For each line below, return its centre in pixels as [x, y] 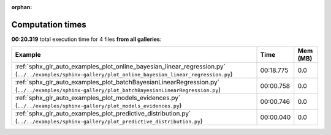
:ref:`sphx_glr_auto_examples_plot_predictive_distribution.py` [103, 114]
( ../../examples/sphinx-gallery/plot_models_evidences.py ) [98, 106]
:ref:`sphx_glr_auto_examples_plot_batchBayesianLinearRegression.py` [117, 82]
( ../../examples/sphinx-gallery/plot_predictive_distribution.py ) [109, 121]
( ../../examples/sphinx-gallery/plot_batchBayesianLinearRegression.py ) [118, 90]
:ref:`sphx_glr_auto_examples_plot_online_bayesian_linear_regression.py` [120, 67]
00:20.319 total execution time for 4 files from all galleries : [86, 39]
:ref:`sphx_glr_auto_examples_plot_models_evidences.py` [98, 98]
